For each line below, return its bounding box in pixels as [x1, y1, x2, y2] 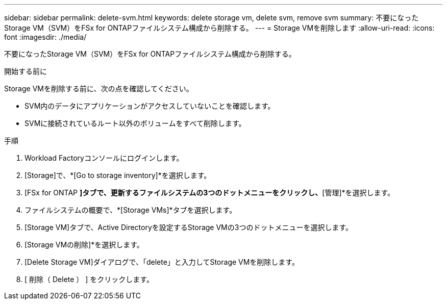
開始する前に [4, 67, 47, 75]
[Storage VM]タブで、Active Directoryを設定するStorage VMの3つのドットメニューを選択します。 [24, 223, 353, 232]
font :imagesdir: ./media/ [4, 33, 87, 41]
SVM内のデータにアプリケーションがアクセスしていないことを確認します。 [24, 102, 275, 110]
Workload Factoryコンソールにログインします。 [24, 154, 184, 162]
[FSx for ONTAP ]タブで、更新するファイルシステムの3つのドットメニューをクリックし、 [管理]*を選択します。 [24, 188, 395, 197]
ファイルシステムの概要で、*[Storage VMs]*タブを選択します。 [24, 206, 237, 214]
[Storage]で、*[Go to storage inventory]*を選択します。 [24, 171, 211, 180]
